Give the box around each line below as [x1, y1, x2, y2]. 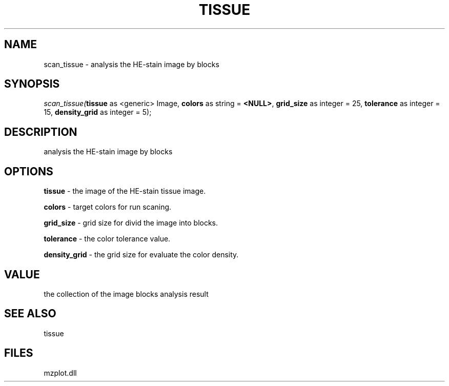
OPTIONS [4, 165, 53, 178]
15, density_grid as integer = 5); [44, 108, 152, 117]
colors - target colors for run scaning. [44, 202, 172, 212]
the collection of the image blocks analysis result [44, 289, 209, 298]
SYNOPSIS [4, 77, 60, 91]
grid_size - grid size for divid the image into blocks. [44, 218, 218, 228]
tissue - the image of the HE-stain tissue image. [44, 187, 206, 196]
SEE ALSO [4, 307, 56, 320]
